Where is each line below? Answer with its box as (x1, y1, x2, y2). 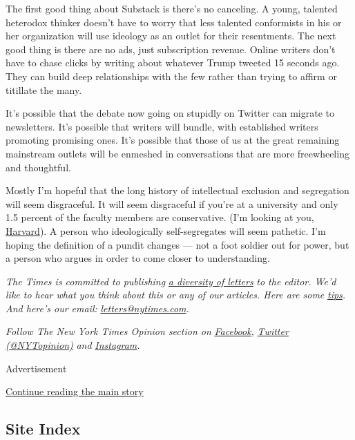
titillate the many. (6, 82, 82, 97)
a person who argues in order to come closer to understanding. (6, 251, 270, 265)
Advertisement (6, 361, 67, 375)
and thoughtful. (6, 160, 71, 174)
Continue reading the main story (6, 384, 144, 399)
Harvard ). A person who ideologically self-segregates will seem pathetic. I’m (6, 223, 326, 238)
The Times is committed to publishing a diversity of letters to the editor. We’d (6, 274, 336, 288)
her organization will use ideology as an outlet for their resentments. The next (6, 28, 336, 43)
